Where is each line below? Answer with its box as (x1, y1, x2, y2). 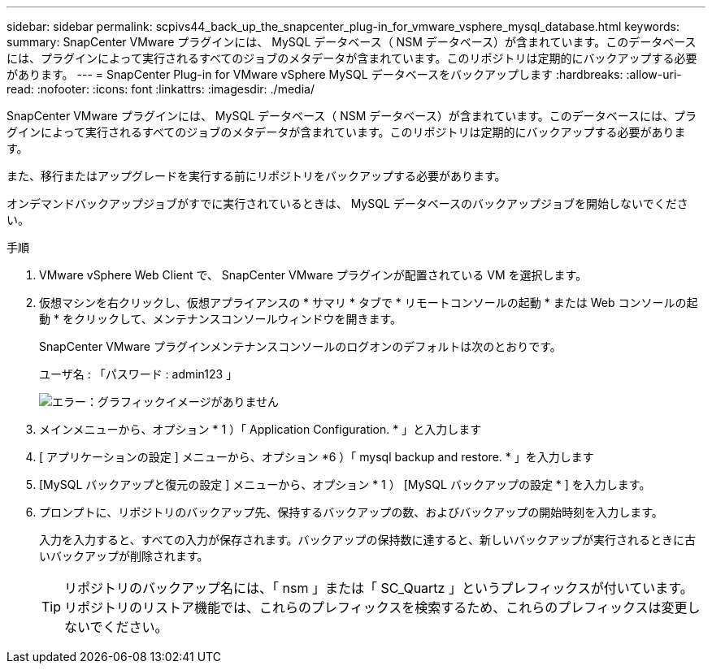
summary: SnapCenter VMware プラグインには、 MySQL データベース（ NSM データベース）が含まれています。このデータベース (7, 35, 697, 49)
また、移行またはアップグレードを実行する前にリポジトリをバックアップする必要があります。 (7, 169, 506, 183)
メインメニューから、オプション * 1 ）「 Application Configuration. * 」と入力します (39, 422, 482, 436)
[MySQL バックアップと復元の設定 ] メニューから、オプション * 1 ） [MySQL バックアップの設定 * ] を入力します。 (39, 478, 651, 491)
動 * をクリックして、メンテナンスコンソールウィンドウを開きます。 (39, 312, 402, 326)
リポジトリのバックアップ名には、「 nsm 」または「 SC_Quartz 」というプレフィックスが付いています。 (64, 580, 693, 596)
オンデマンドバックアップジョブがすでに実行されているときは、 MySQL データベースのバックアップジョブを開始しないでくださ (7, 197, 688, 210)
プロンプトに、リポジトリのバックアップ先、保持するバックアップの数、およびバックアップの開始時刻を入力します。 (39, 505, 663, 519)
